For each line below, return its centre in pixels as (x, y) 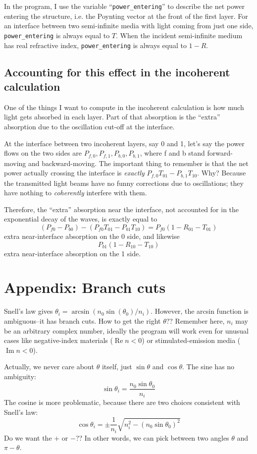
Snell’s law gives (28, 311)
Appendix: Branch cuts (85, 287)
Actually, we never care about (49, 367)
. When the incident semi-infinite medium (179, 35)
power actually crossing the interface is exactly (74, 173)
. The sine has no (208, 367)
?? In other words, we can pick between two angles (152, 437)
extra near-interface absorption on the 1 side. (73, 253)
